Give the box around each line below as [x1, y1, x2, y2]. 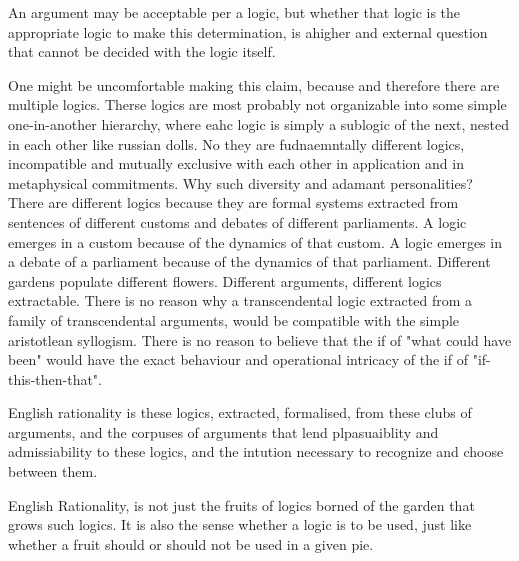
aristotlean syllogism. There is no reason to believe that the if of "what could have [8, 329, 512, 350]
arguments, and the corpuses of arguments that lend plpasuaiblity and [8, 421, 439, 442]
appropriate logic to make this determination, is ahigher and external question [8, 21, 488, 42]
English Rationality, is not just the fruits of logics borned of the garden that [8, 494, 475, 515]
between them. [8, 461, 98, 482]
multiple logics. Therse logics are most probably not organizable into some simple [8, 94, 507, 115]
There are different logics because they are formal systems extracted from [8, 192, 459, 213]
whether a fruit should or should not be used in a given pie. [8, 533, 374, 554]
